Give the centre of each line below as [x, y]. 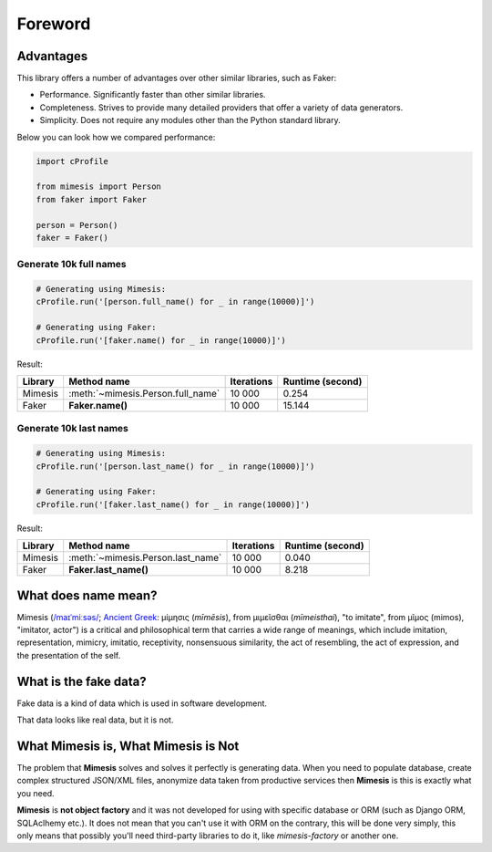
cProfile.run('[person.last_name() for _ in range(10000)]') [175, 466]
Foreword [54, 24]
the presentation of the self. [69, 655]
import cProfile [72, 161]
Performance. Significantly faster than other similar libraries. [153, 95]
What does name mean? [87, 595]
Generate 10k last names [73, 429]
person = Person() [77, 225]
